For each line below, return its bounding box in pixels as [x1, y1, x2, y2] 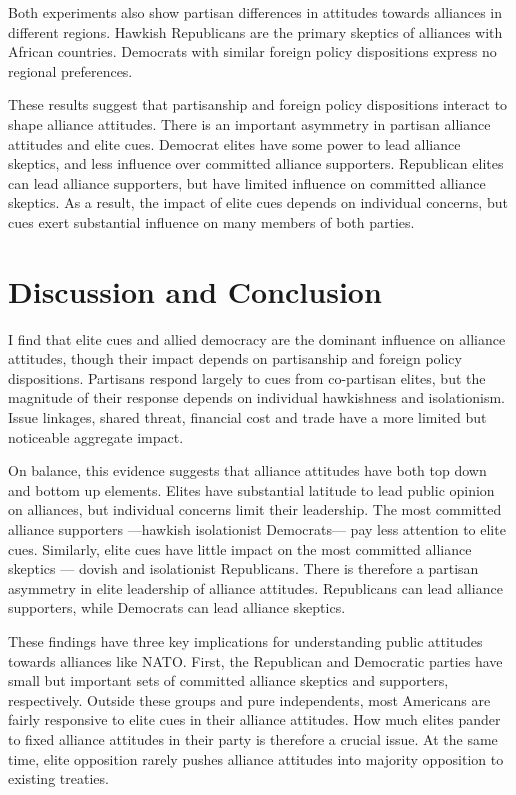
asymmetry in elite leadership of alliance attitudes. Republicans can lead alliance [8, 577, 503, 598]
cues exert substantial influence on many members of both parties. [8, 211, 415, 232]
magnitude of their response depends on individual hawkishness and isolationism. [8, 387, 505, 408]
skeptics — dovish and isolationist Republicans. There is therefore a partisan [8, 558, 479, 579]
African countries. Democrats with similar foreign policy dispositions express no [8, 41, 497, 62]
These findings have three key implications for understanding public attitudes [8, 630, 483, 651]
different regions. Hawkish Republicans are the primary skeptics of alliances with [8, 21, 503, 42]
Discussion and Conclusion [8, 270, 382, 311]
